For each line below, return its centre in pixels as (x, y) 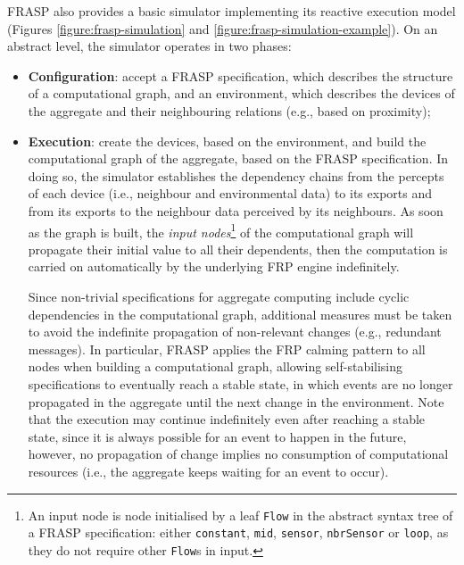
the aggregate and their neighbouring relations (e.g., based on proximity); (229, 110)
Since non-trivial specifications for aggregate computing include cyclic (219, 296)
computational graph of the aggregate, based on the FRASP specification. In (238, 158)
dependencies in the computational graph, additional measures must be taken (240, 314)
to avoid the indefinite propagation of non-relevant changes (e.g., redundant (235, 332)
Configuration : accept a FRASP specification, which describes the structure (240, 75)
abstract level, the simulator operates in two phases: (149, 46)
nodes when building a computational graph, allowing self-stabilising (215, 366)
